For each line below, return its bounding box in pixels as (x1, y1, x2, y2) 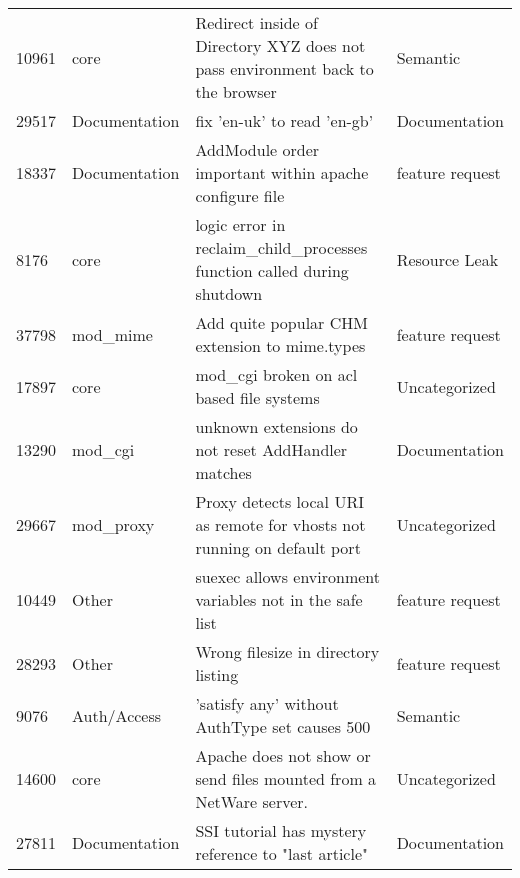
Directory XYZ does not (195, 34, 366, 57)
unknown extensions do (195, 415, 358, 438)
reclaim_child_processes (195, 236, 368, 259)
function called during (195, 259, 349, 282)
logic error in (195, 213, 286, 236)
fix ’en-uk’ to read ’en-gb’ (195, 109, 374, 132)
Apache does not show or (195, 744, 371, 767)
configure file (195, 184, 285, 207)
